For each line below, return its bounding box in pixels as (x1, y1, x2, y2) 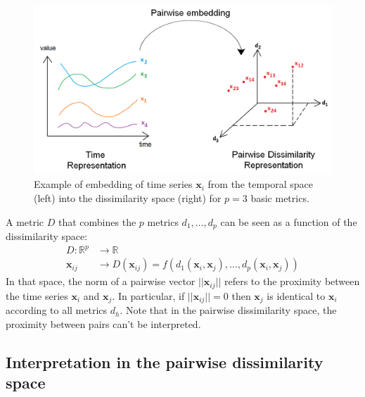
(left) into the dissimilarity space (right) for (34, 191, 222, 206)
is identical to (267, 288, 326, 303)
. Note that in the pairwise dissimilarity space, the (120, 303, 337, 317)
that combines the (58, 214, 136, 229)
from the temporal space (207, 177, 314, 191)
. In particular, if (112, 288, 185, 303)
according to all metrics (6, 303, 108, 317)
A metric (6, 214, 44, 229)
